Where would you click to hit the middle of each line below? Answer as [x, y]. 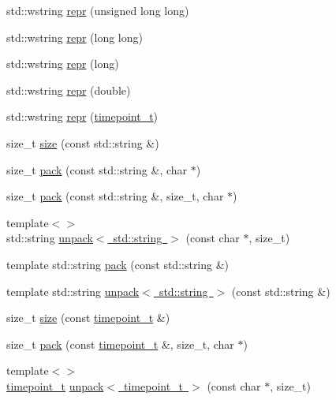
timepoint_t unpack [55, 385]
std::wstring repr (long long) [75, 37]
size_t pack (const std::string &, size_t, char [115, 196]
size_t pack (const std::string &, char [97, 169]
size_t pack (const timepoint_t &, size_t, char [120, 344]
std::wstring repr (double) [69, 90]
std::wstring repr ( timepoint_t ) [82, 116]
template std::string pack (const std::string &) [118, 264]
